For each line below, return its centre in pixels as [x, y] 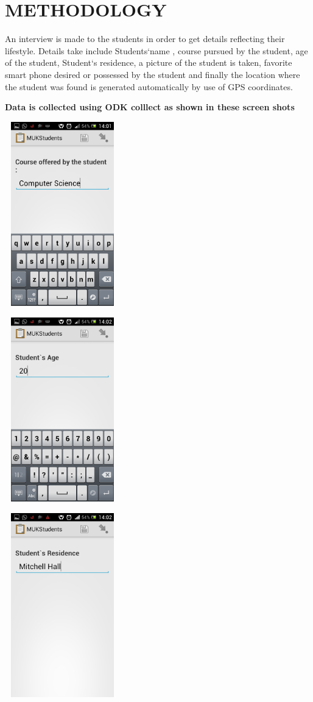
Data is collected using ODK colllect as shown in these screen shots [150, 107]
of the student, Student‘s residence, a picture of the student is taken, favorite [149, 62]
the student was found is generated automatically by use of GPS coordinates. [149, 86]
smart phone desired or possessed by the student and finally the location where [153, 74]
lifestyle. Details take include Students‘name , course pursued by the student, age [156, 50]
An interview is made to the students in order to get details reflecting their [145, 39]
